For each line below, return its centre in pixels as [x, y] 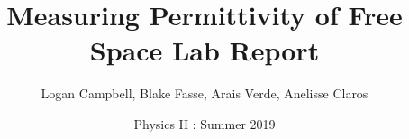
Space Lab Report [204, 50]
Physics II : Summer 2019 [204, 123]
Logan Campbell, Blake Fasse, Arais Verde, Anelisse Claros [204, 93]
